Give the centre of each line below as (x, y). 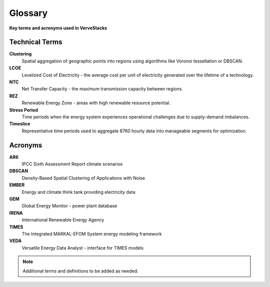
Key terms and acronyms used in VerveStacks (58, 28)
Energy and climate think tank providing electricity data (78, 192)
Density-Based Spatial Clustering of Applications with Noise (83, 178)
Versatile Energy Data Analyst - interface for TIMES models (83, 248)
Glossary (28, 13)
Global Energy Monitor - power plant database (69, 206)
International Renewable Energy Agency (63, 220)
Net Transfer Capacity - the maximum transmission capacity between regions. (102, 89)
